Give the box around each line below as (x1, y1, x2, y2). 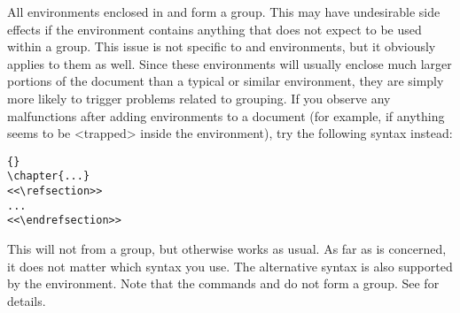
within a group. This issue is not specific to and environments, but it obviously (7, 37, 436, 56)
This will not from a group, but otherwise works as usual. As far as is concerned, (7, 240, 447, 258)
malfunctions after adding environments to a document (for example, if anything (7, 106, 445, 125)
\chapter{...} (7, 170, 90, 183)
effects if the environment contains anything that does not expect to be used (7, 19, 422, 38)
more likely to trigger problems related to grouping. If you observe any (7, 88, 391, 107)
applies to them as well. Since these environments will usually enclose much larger (7, 54, 452, 73)
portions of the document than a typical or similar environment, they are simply (7, 72, 444, 90)
